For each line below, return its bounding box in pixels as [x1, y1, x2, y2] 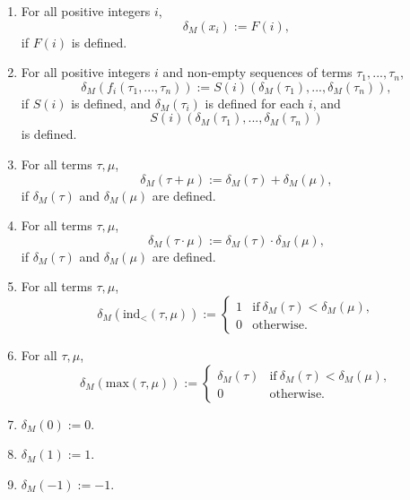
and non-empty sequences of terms [162, 63, 353, 82]
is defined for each [205, 93, 305, 112]
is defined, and [71, 93, 151, 112]
